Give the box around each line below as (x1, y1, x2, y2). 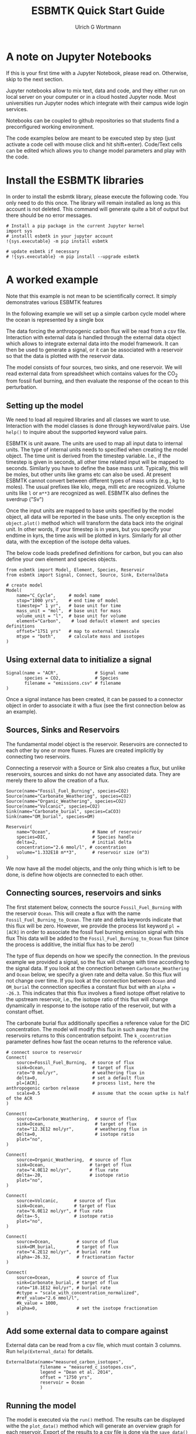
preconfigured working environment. (6, 123, 94, 130)
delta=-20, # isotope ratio (16, 1172, 129, 1178)
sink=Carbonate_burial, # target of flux (16, 1280, 118, 1285)
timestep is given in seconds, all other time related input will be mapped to (6, 459, 185, 466)
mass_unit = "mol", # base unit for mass (16, 608, 121, 614)
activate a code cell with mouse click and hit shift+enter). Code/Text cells (6, 140, 183, 147)
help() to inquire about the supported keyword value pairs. (6, 429, 148, 436)
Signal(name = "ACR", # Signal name (6, 670, 129, 676)
